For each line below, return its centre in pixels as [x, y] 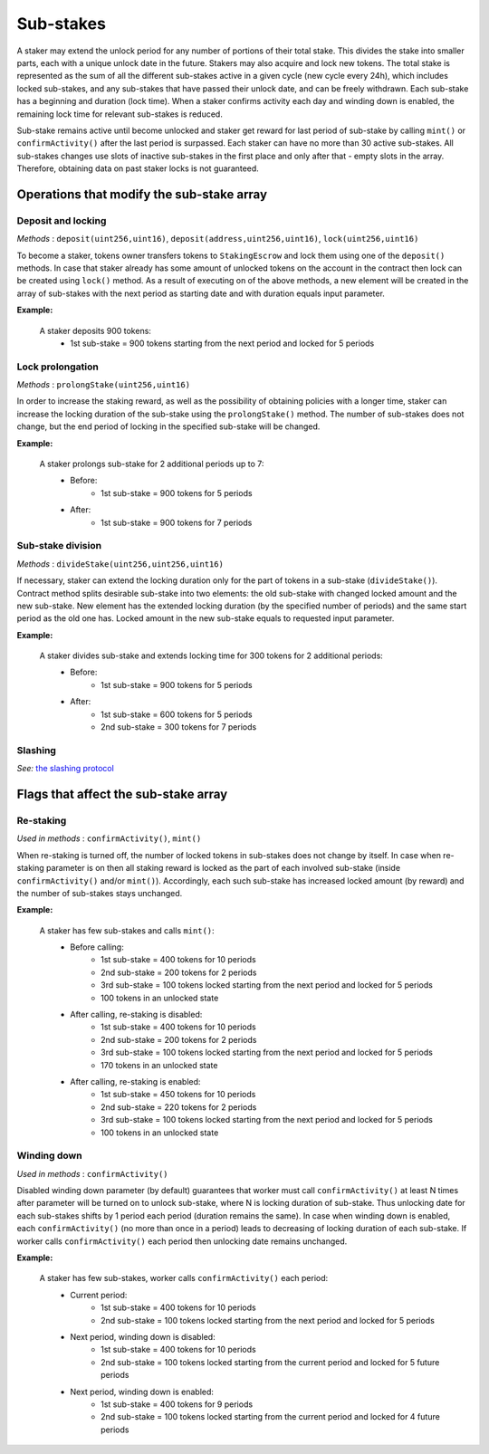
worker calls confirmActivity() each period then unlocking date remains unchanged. [182, 1241]
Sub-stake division [59, 546]
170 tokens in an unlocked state [159, 1065]
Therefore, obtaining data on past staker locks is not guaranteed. [138, 168]
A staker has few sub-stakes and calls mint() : [127, 930]
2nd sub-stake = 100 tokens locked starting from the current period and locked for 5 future [270, 1362]
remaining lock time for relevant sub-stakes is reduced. [120, 114]
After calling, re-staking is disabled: [136, 1015]
